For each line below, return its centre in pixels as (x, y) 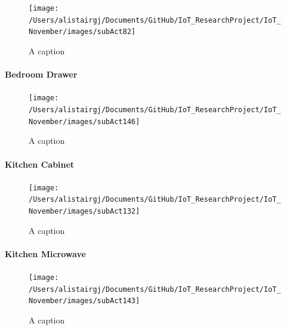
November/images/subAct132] (84, 212)
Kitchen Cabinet (40, 164)
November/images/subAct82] (82, 32)
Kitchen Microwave (45, 253)
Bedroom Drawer (41, 74)
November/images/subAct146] (84, 121)
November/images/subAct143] (84, 301)
